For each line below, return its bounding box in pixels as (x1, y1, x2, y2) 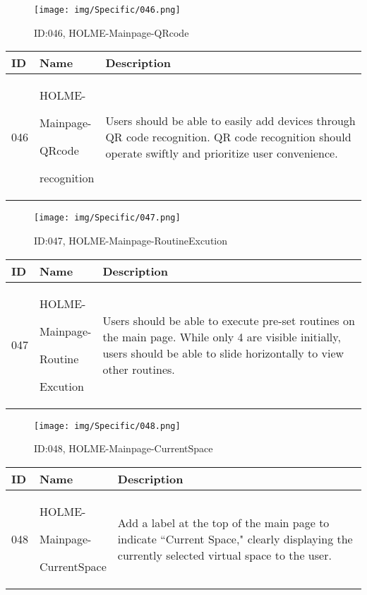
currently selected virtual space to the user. (117, 546, 332, 563)
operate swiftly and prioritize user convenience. (105, 144, 338, 161)
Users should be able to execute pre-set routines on (102, 312, 355, 329)
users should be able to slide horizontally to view (102, 344, 344, 361)
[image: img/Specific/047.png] (34, 213, 181, 223)
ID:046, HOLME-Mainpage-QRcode (34, 25, 189, 40)
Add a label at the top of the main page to (117, 514, 330, 531)
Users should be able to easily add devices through (105, 112, 356, 129)
